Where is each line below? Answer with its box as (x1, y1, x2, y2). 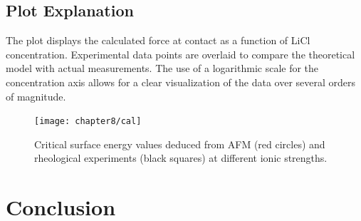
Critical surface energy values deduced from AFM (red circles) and (34, 136, 325, 151)
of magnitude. (6, 88, 66, 103)
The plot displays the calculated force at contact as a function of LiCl (6, 33, 310, 48)
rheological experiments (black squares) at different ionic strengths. (34, 150, 328, 165)
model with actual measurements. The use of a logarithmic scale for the (6, 61, 319, 76)
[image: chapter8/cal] (34, 116, 142, 127)
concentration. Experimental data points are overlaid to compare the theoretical (6, 46, 355, 61)
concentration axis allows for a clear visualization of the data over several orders (6, 74, 356, 89)
